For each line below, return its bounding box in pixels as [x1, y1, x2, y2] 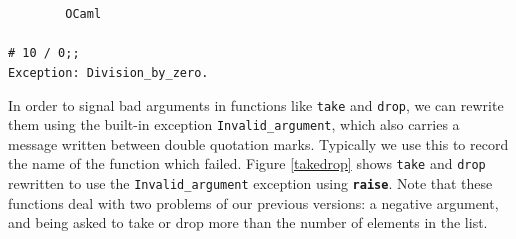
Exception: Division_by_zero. [8, 65, 209, 80]
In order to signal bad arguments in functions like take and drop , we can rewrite [8, 94, 504, 115]
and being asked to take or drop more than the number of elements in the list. [8, 212, 488, 233]
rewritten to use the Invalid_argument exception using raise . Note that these [8, 173, 493, 194]
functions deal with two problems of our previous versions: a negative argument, [8, 192, 499, 213]
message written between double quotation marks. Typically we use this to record [8, 133, 509, 154]
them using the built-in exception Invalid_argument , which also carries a [8, 114, 460, 135]
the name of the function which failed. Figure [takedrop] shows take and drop [8, 153, 486, 174]
